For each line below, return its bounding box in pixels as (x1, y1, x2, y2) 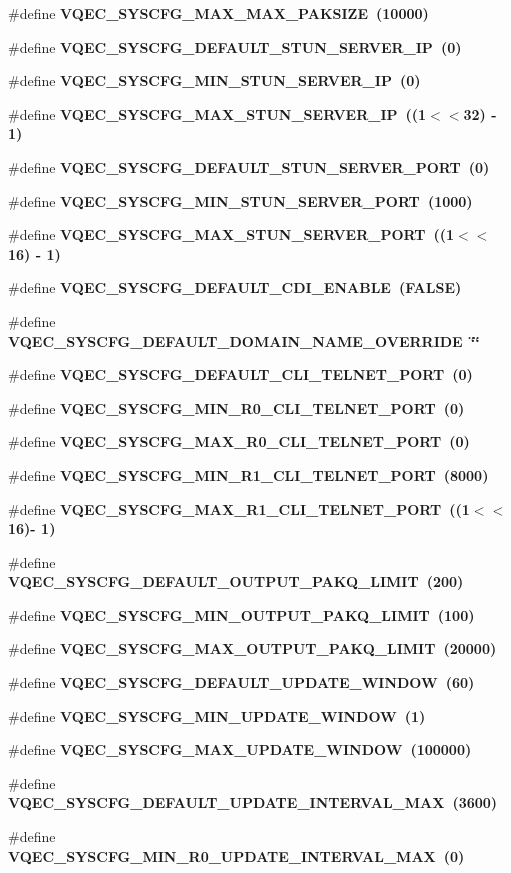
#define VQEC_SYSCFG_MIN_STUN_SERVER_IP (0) (8, 70, 421, 91)
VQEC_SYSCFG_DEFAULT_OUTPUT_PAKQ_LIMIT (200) (8, 571, 464, 592)
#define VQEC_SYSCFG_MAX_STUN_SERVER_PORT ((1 (8, 224, 455, 245)
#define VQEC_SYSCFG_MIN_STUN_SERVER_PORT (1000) (8, 190, 473, 211)
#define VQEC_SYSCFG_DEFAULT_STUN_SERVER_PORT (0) (8, 156, 490, 177)
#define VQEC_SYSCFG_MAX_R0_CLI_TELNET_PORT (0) (8, 431, 470, 452)
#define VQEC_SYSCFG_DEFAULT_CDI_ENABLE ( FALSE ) (8, 277, 462, 298)
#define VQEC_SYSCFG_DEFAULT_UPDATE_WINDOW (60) (8, 672, 475, 693)
